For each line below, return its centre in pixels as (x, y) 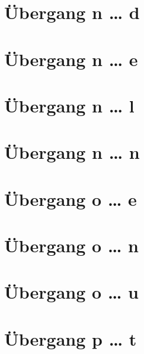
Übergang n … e (71, 59)
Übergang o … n (71, 245)
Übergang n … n (72, 152)
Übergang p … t (71, 338)
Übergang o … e (71, 198)
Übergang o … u (71, 292)
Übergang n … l (69, 105)
